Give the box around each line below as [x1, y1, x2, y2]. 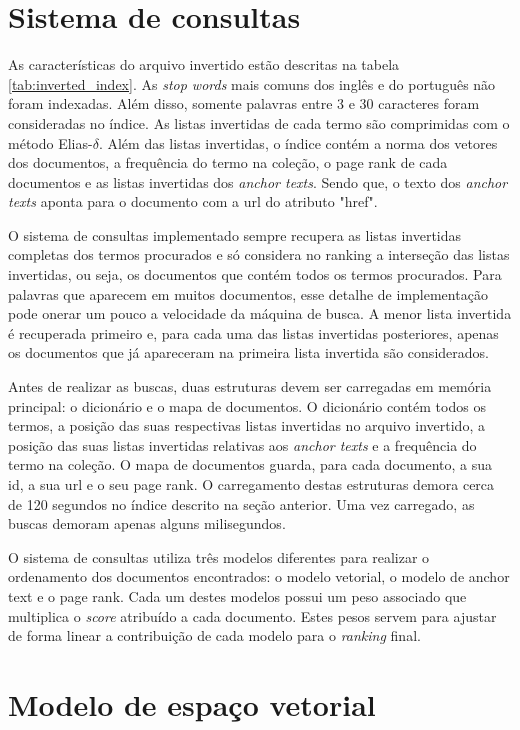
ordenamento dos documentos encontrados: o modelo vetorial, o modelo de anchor [8, 566, 510, 587]
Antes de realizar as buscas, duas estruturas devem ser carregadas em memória [8, 376, 492, 397]
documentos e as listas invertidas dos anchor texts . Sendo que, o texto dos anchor [8, 171, 508, 192]
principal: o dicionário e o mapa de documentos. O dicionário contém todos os [8, 395, 486, 416]
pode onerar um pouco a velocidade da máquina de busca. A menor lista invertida [8, 303, 512, 324]
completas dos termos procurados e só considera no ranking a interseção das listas [8, 244, 510, 265]
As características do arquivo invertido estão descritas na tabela [8, 54, 400, 75]
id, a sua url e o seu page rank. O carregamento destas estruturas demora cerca [8, 474, 495, 494]
